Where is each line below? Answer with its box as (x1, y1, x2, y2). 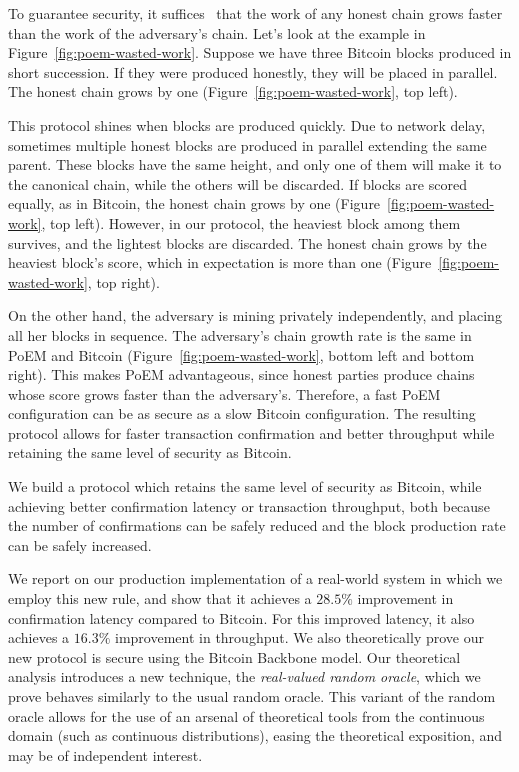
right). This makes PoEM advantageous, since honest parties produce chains (8, 364, 475, 385)
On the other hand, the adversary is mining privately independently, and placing (8, 305, 502, 326)
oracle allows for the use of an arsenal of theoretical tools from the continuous (8, 705, 485, 726)
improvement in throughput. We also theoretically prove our (115, 627, 484, 648)
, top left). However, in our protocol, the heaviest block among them (41, 212, 461, 233)
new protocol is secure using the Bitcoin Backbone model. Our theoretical (8, 646, 461, 667)
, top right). (87, 271, 160, 292)
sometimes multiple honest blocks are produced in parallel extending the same (8, 134, 487, 155)
